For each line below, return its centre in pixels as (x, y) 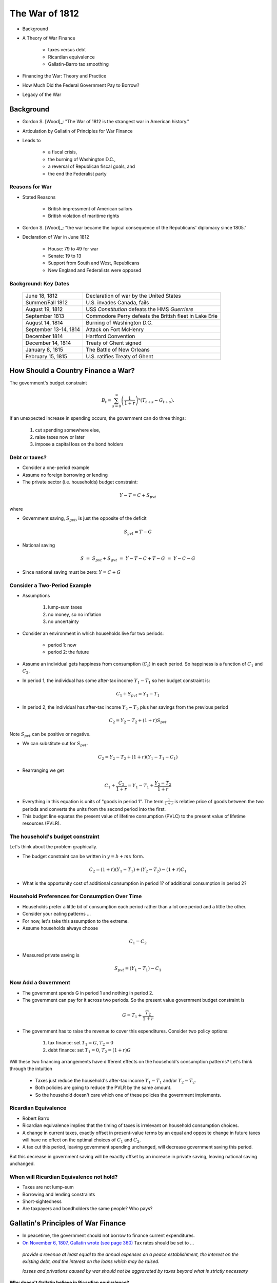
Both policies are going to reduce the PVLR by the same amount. (103, 1087)
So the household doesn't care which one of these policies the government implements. (128, 1095)
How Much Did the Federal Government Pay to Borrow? (81, 85)
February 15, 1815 (46, 356)
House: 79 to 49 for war (73, 248)
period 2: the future (68, 652)
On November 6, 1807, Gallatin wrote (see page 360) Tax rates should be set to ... (108, 1242)
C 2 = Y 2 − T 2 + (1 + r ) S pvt (138, 721)
